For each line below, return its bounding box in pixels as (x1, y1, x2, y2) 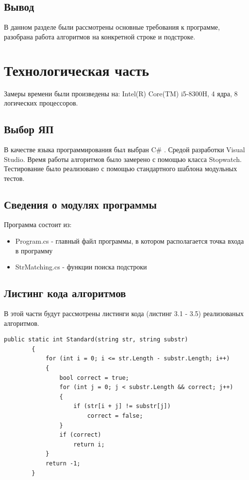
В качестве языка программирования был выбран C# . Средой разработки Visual (4, 144, 245, 154)
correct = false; (87, 412, 143, 419)
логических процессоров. (4, 98, 78, 108)
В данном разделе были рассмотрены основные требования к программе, (4, 22, 220, 32)
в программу (15, 245, 53, 255)
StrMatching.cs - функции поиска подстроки (15, 262, 147, 272)
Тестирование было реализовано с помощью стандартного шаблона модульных (4, 163, 237, 174)
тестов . (4, 173, 25, 183)
